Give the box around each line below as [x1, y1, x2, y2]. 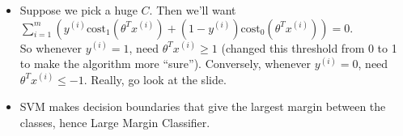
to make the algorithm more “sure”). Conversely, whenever [19, 55, 312, 72]
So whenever [19, 39, 83, 56]
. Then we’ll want [149, 2, 236, 18]
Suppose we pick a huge [19, 2, 138, 18]
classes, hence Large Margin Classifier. [19, 113, 210, 130]
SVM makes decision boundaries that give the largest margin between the [19, 98, 386, 115]
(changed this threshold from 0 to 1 [221, 39, 397, 56]
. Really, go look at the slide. [83, 70, 227, 87]
